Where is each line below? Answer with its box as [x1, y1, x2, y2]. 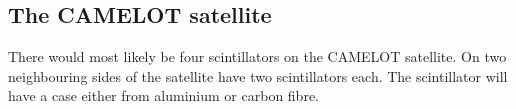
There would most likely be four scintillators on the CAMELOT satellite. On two [8, 46, 507, 67]
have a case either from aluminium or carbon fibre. [8, 85, 319, 106]
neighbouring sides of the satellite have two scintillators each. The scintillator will [8, 65, 508, 86]
